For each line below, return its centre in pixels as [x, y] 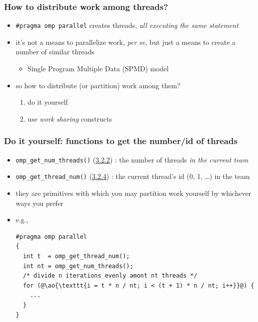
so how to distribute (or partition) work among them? [98, 85]
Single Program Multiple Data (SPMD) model [98, 69]
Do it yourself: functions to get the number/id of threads [121, 141]
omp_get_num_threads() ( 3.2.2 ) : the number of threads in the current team [132, 159]
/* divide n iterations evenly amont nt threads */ [110, 276]
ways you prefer [40, 203]
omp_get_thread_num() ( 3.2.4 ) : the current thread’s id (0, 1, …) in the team [133, 176]
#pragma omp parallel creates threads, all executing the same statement [127, 25]
